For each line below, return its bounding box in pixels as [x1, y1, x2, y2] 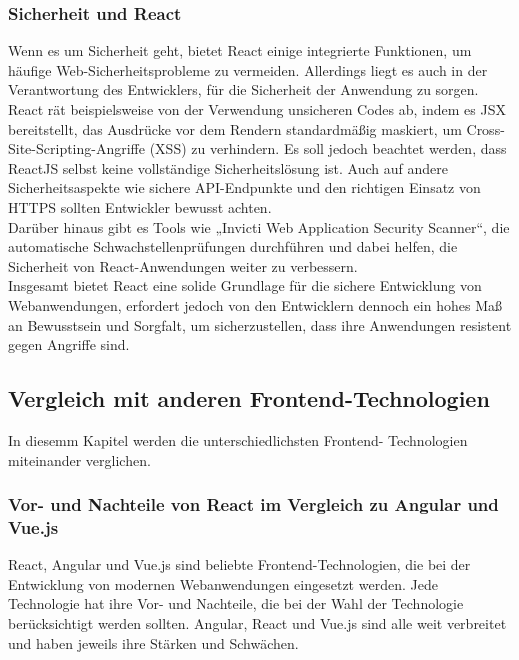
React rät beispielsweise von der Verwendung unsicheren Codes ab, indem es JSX [8, 99, 506, 119]
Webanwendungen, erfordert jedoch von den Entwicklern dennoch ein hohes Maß [8, 294, 502, 315]
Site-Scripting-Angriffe [8, 138, 145, 159]
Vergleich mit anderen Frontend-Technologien [8, 383, 490, 414]
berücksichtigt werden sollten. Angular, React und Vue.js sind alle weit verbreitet [8, 613, 507, 634]
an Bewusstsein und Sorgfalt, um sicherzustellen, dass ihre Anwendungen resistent [8, 314, 512, 335]
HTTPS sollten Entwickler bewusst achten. [8, 196, 272, 217]
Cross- [466, 118, 505, 139]
